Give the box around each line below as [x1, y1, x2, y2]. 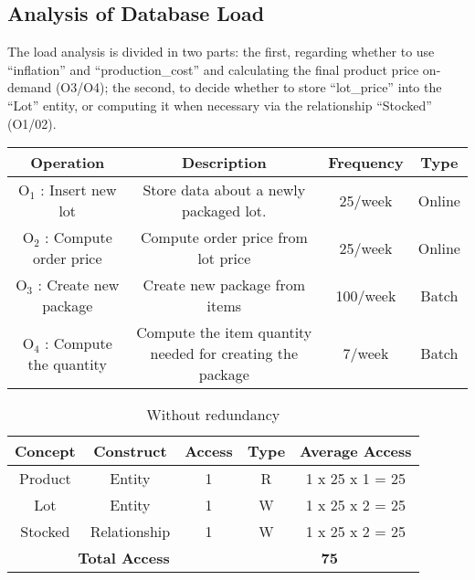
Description [182, 152, 267, 174]
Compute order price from [140, 227, 308, 248]
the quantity [27, 353, 107, 374]
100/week [335, 284, 396, 306]
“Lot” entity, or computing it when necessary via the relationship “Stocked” [7, 95, 432, 114]
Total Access [78, 547, 170, 569]
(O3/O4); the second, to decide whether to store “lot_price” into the [55, 78, 442, 97]
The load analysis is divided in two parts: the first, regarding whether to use [7, 42, 435, 61]
